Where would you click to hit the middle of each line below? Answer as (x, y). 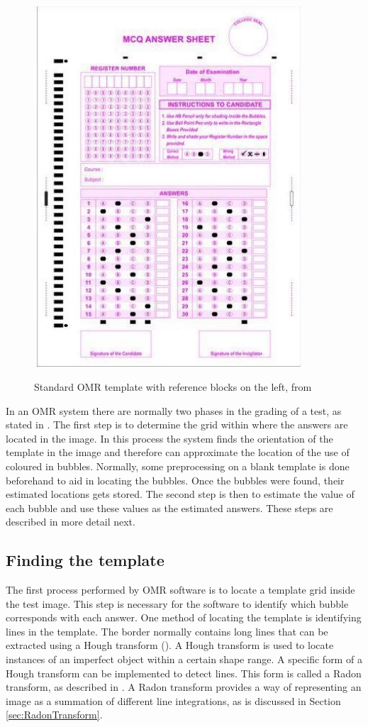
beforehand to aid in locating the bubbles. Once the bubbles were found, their (175, 480)
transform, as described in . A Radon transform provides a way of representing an (184, 687)
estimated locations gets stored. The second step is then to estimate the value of (180, 494)
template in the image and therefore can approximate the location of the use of (178, 452)
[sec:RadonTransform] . (54, 715)
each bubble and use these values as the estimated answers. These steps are (169, 507)
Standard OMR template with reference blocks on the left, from (173, 386)
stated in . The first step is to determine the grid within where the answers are (177, 424)
